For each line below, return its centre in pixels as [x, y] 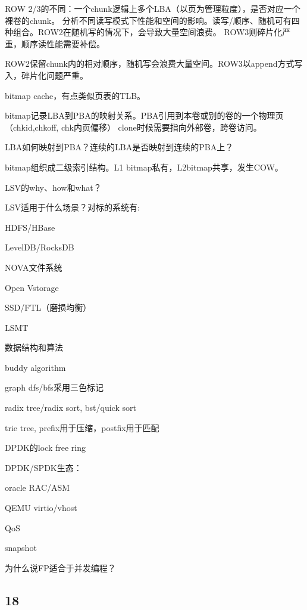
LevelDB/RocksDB [40, 247]
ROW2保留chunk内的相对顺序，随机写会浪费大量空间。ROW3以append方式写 [154, 64]
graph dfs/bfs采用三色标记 [54, 387]
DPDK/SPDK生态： [43, 467]
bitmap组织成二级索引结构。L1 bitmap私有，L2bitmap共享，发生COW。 [144, 167]
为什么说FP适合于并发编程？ [60, 567]
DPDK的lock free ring [46, 448]
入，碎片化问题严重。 [46, 75]
